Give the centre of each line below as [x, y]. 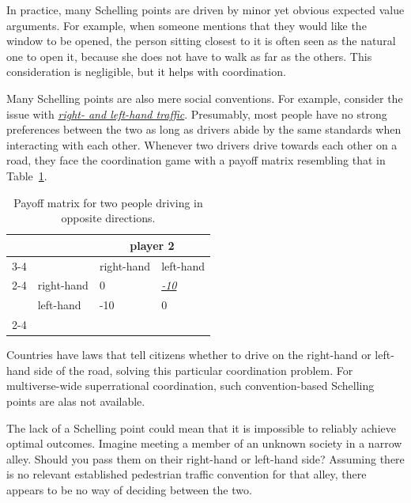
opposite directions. [108, 218]
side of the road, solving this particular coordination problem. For [194, 370]
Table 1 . [27, 175]
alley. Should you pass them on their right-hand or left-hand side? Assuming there [205, 458]
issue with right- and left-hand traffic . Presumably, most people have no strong [197, 113]
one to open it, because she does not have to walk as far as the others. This [189, 56]
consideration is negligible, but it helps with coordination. [146, 72]
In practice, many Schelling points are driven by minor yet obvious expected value [205, 9]
